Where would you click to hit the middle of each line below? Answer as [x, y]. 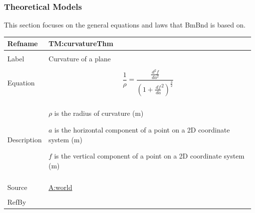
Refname [23, 43]
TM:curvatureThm [81, 43]
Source [17, 187]
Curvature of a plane [79, 59]
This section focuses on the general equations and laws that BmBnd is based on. [125, 25]
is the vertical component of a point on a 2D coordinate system [149, 156]
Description [25, 139]
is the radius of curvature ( [95, 113]
